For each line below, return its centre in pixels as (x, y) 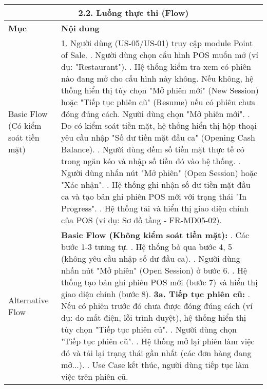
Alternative (28, 300)
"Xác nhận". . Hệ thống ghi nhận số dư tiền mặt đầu (156, 184)
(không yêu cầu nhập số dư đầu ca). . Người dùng (151, 258)
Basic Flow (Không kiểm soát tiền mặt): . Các (155, 235)
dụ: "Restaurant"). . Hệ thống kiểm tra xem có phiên (156, 66)
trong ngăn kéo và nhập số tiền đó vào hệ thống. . (151, 161)
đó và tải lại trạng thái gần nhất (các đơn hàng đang (156, 353)
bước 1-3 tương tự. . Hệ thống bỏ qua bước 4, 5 (147, 247)
